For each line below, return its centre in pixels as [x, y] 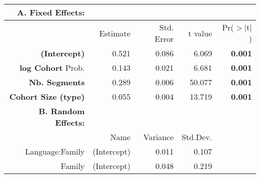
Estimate [115, 33]
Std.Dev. [197, 137]
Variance [158, 137]
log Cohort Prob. [52, 68]
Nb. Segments [57, 82]
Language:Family [55, 151]
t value [200, 33]
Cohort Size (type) [47, 96]
